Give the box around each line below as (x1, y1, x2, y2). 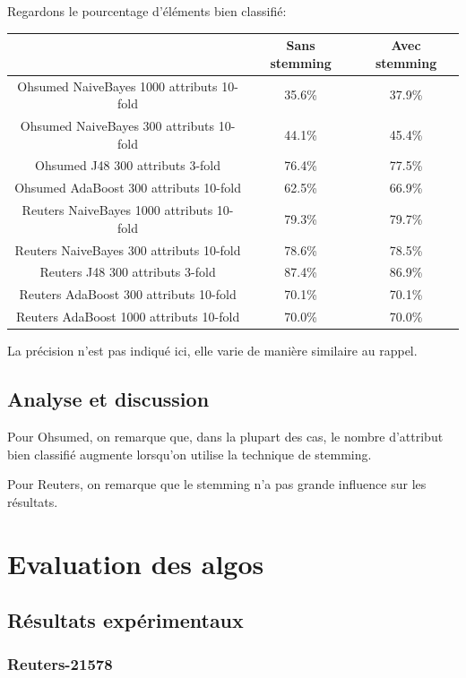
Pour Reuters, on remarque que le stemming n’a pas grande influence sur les (7, 475, 427, 493)
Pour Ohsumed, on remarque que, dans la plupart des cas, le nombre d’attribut (7, 426, 444, 445)
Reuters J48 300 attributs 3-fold (39, 262, 216, 281)
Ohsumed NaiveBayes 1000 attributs (17, 76, 218, 95)
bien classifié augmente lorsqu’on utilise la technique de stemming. (7, 444, 372, 463)
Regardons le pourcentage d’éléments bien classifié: (7, 2, 287, 20)
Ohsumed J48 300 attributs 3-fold (35, 156, 221, 175)
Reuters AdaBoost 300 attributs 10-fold (19, 285, 237, 304)
